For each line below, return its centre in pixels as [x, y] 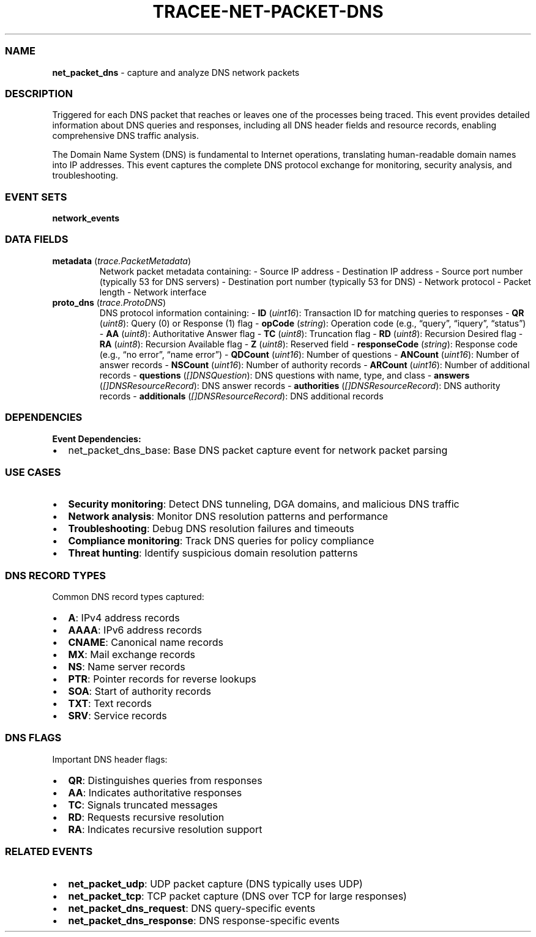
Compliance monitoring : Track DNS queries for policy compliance [221, 541]
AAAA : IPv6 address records [135, 630]
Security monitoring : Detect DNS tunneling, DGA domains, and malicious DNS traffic [264, 504]
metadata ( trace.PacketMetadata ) [122, 261]
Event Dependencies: [97, 439]
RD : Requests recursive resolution [146, 817]
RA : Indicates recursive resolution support [165, 829]
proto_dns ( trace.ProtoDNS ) [109, 302]
